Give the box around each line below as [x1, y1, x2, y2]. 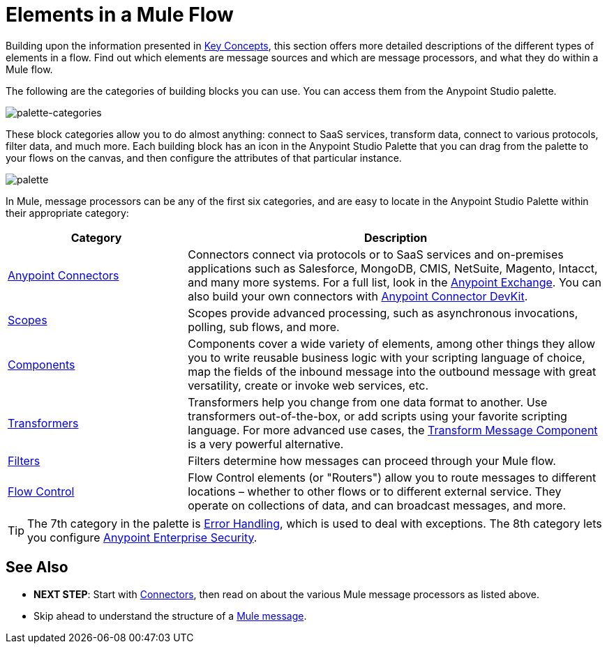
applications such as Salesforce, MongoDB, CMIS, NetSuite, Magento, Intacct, [188, 261, 598, 275]
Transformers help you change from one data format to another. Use [188, 395, 548, 409]
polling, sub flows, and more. [188, 319, 340, 334]
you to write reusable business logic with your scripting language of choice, [188, 350, 585, 365]
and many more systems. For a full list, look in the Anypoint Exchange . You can [188, 275, 601, 289]
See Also [6, 558, 68, 577]
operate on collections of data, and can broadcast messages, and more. [188, 498, 567, 512]
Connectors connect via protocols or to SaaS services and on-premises [188, 247, 564, 261]
